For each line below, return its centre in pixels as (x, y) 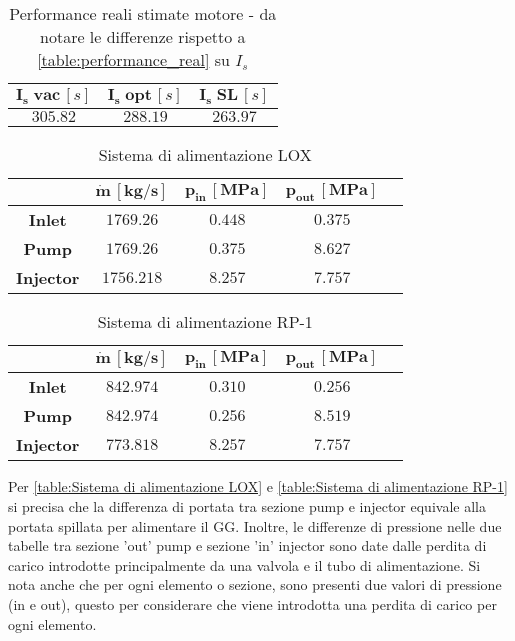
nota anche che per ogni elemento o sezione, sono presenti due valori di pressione (255, 584)
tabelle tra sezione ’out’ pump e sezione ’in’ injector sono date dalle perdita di (247, 545)
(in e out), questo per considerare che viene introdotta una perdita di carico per (252, 603)
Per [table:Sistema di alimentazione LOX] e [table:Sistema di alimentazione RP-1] (258, 486)
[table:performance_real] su (133, 59)
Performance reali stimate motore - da (143, 13)
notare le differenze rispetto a (143, 36)
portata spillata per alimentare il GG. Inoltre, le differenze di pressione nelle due (255, 525)
